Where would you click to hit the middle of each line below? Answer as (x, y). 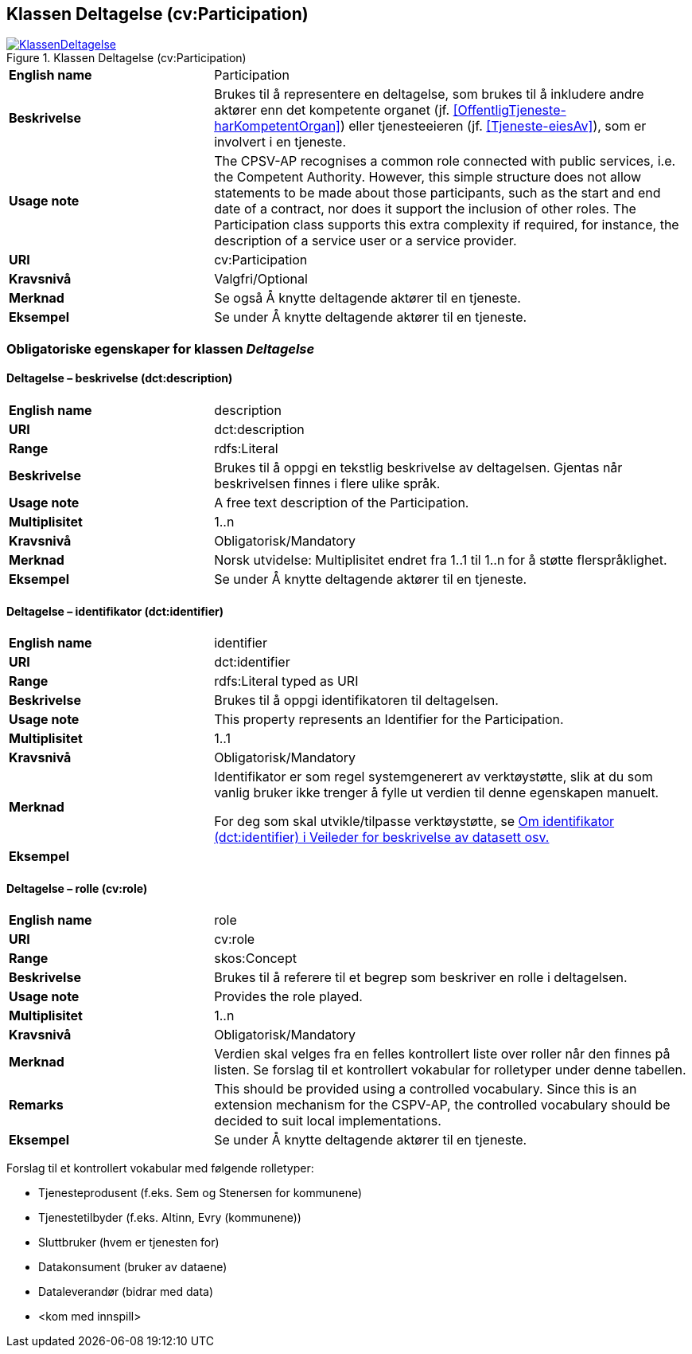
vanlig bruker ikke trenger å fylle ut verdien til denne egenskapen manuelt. (437, 793)
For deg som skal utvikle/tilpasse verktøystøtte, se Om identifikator (414, 822)
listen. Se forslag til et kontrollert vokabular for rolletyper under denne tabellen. (450, 1070)
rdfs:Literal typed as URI (286, 681)
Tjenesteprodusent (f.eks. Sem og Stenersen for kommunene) (200, 1193)
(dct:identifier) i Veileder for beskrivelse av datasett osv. (382, 837)
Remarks (36, 1105)
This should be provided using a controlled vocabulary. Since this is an (426, 1089)
